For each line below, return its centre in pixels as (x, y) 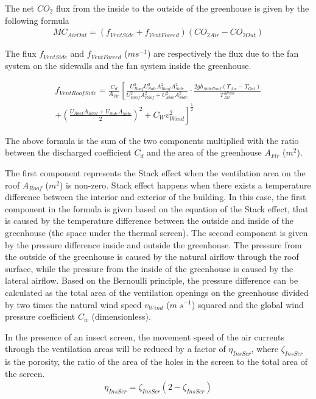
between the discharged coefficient (68, 152)
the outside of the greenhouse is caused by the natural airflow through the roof (152, 257)
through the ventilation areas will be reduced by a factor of (115, 349)
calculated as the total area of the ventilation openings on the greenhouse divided (157, 292)
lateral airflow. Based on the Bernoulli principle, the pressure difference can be (152, 280)
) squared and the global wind (248, 304)
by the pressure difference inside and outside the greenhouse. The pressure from (153, 244)
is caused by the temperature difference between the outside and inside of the (149, 221)
